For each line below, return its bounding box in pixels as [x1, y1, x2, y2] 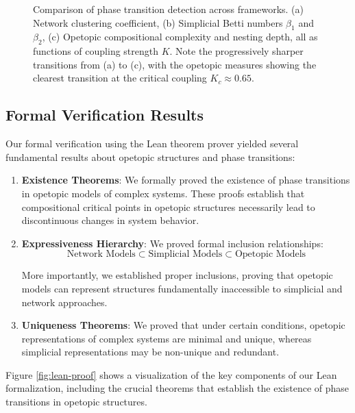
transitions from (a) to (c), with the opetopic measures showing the [33, 57, 317, 71]
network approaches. [21, 295, 108, 309]
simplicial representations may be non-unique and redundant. [21, 345, 280, 359]
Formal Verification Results [5, 104, 204, 125]
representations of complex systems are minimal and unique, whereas [21, 331, 312, 345]
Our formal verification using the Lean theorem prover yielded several [5, 136, 299, 151]
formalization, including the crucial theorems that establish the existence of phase [5, 381, 350, 395]
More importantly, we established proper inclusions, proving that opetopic [21, 268, 333, 282]
